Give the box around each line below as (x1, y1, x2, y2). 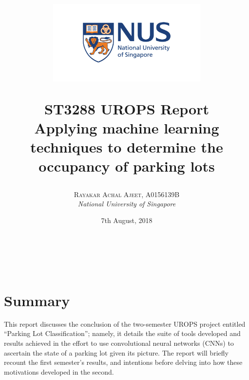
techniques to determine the (30, 137, 223, 157)
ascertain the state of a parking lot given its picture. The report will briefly (4, 347, 229, 358)
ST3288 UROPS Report (44, 98, 209, 118)
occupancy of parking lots (38, 156, 215, 176)
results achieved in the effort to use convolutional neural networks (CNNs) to (4, 337, 234, 348)
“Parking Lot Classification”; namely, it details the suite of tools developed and (4, 328, 241, 338)
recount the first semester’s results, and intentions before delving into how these (4, 357, 243, 367)
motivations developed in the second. (4, 366, 114, 377)
